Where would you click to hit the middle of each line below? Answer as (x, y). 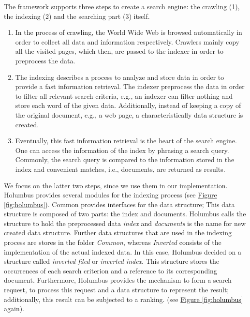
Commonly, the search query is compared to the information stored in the (125, 159)
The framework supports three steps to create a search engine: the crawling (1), (122, 6)
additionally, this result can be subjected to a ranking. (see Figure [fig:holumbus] (124, 299)
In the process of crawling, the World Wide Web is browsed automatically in (129, 32)
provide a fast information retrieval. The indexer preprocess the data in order (130, 86)
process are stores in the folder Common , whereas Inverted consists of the (113, 242)
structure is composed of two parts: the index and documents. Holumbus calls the (125, 214)
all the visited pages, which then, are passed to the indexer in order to (119, 51)
